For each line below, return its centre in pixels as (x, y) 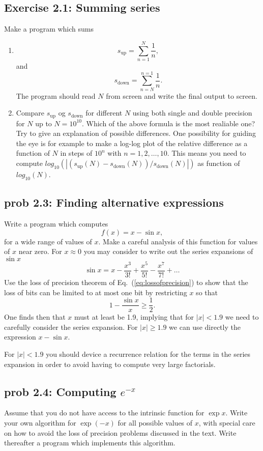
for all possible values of (155, 422)
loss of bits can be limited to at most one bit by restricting (96, 292)
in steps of (76, 153)
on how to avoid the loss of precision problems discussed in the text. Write (120, 432)
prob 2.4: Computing (60, 391)
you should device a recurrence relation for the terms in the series (148, 354)
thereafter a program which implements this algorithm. (90, 443)
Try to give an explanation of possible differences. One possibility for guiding (136, 133)
